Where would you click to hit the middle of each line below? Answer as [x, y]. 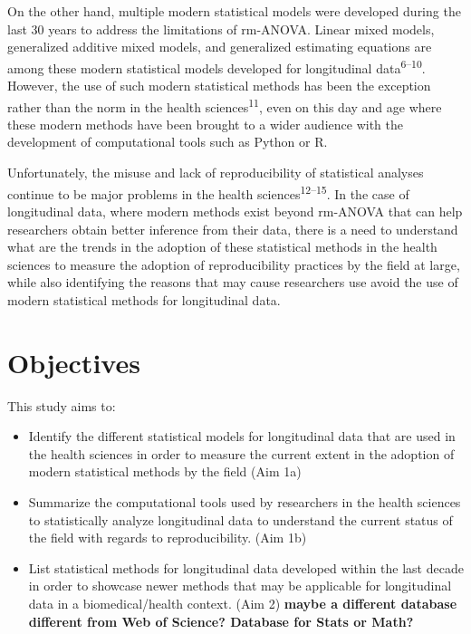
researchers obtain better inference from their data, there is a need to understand [233, 229]
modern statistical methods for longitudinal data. [144, 299]
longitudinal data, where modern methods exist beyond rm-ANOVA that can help [235, 211]
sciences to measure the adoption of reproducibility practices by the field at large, [234, 264]
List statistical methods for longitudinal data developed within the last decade [246, 567]
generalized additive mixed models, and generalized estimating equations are [220, 47]
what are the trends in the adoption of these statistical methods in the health [222, 247]
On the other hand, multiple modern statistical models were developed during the [234, 11]
